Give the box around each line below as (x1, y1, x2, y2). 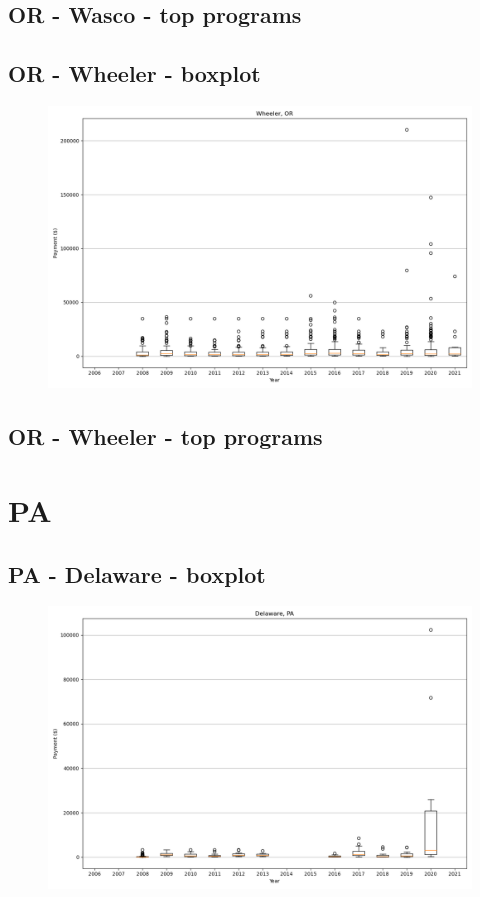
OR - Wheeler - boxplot (8, 58, 261, 89)
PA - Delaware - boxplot (8, 558, 266, 589)
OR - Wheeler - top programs (8, 421, 323, 452)
